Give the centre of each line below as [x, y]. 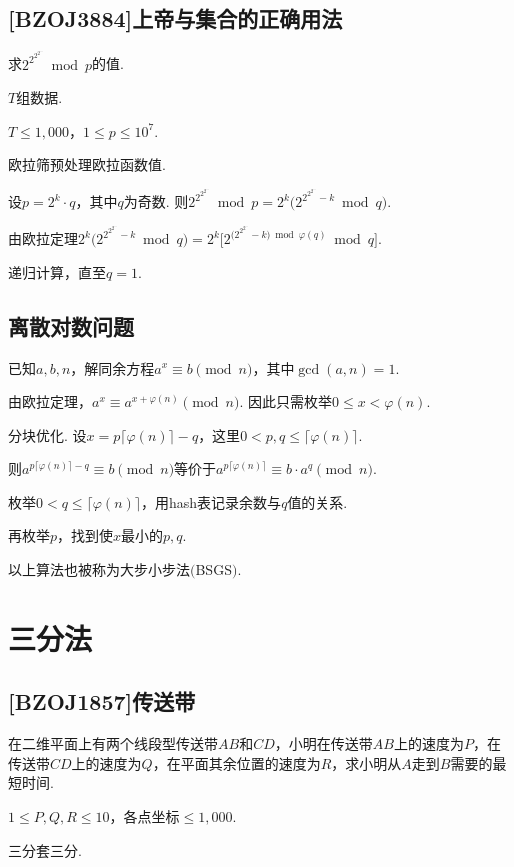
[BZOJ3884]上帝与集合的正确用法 [175, 18]
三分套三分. [45, 849]
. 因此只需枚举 [286, 401]
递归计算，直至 [57, 271]
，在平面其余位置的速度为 [236, 762]
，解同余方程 [112, 367]
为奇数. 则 [156, 201]
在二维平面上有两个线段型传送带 [113, 743]
